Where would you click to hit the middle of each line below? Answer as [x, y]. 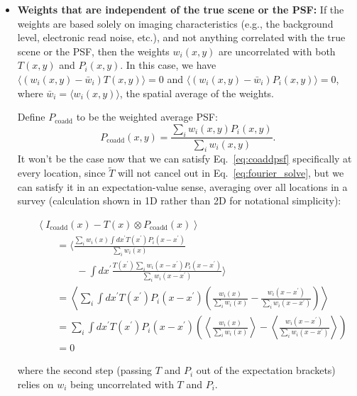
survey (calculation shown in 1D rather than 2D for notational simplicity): [179, 200]
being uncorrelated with [122, 384]
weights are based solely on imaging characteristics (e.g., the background [175, 23]
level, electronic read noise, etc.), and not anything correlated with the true [181, 37]
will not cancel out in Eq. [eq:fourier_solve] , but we [231, 173]
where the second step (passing [85, 370]
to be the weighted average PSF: [147, 117]
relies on [35, 384]
